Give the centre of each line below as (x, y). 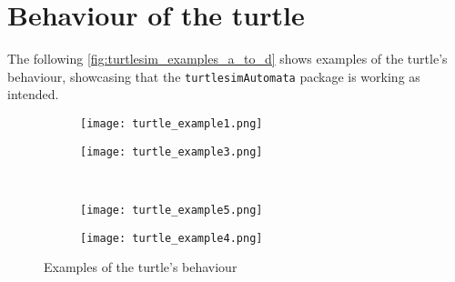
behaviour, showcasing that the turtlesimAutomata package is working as (214, 76)
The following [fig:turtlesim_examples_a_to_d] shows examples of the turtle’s (227, 59)
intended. (33, 94)
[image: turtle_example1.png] (172, 123)
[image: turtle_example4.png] (172, 238)
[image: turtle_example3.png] (172, 151)
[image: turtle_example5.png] (172, 210)
